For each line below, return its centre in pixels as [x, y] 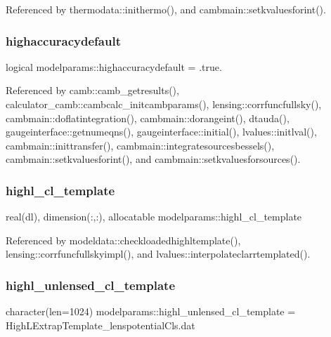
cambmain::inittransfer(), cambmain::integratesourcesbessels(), [140, 145]
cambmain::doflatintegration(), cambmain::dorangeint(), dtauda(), [148, 118]
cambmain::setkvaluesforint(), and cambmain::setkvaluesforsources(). [153, 159]
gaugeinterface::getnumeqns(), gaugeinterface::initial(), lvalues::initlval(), [161, 132]
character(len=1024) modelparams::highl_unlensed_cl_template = [151, 311]
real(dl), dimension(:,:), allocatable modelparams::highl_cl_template [154, 217]
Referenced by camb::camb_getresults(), [92, 90]
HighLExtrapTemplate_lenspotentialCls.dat [100, 325]
